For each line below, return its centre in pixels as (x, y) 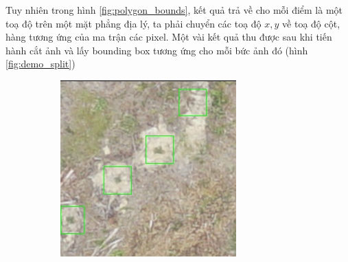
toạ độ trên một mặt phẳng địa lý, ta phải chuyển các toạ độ (134, 23)
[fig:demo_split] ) (40, 64)
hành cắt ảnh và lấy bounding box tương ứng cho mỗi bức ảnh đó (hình (157, 50)
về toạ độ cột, (311, 23)
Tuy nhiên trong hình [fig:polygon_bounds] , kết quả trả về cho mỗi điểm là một (174, 10)
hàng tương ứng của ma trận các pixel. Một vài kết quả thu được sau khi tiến (169, 37)
